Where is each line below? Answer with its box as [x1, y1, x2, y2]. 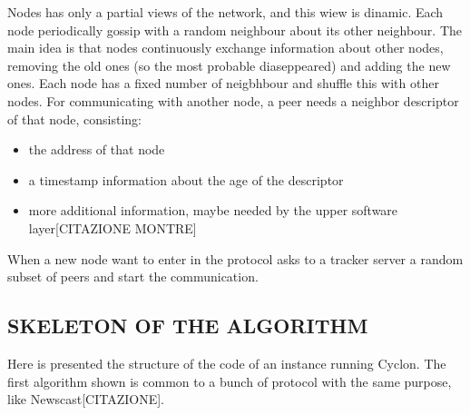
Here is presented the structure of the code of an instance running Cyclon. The [7, 353, 446, 372]
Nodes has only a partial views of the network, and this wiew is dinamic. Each [7, 3, 444, 21]
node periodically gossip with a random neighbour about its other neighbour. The [7, 20, 463, 39]
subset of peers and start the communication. [7, 267, 259, 286]
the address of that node [28, 140, 165, 159]
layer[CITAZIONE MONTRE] [28, 218, 197, 237]
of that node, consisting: [7, 109, 142, 128]
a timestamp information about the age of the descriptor [28, 170, 344, 189]
